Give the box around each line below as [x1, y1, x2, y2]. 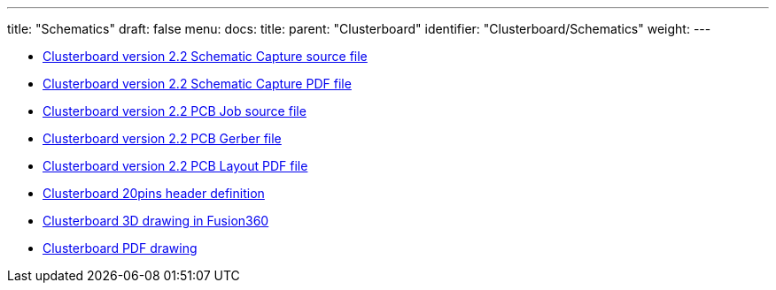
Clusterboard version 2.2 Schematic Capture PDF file [43, 76, 352, 91]
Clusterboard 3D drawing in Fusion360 [43, 213, 269, 228]
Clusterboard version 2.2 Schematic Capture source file [43, 49, 368, 64]
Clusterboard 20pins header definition [43, 186, 265, 201]
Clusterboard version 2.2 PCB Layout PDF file [43, 158, 308, 173]
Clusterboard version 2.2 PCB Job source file [43, 103, 307, 118]
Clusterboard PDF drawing [43, 240, 198, 256]
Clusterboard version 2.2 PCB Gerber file [43, 131, 282, 146]
